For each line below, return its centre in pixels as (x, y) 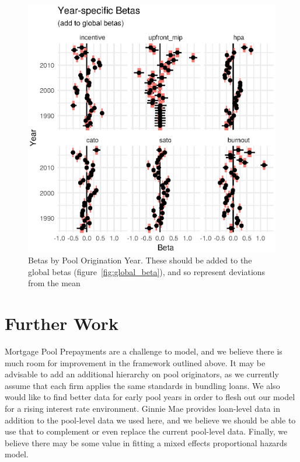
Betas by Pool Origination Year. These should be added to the (140, 260)
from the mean (54, 283)
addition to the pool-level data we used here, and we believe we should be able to (150, 420)
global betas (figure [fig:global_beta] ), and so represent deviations (147, 271)
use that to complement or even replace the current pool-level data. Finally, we (146, 431)
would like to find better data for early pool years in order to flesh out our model (150, 397)
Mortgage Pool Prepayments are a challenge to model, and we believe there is (144, 351)
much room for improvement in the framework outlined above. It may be (135, 362)
